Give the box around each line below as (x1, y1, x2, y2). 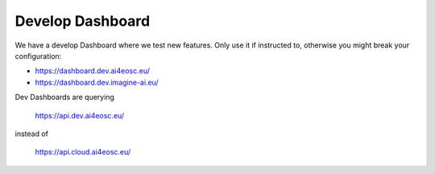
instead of (14, 129, 48, 139)
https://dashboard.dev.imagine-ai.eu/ (35, 77, 159, 87)
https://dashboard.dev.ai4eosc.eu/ (35, 66, 151, 76)
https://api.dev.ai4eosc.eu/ (35, 110, 125, 120)
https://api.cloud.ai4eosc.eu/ (35, 147, 131, 157)
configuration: (14, 51, 62, 60)
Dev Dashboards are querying (14, 93, 114, 102)
